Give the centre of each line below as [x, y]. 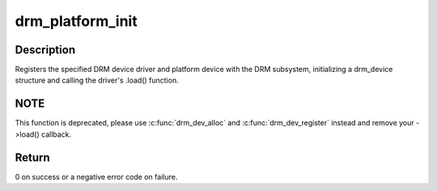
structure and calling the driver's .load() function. [97, 80]
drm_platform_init [76, 21]
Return [32, 157]
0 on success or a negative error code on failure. [96, 176]
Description [45, 50]
